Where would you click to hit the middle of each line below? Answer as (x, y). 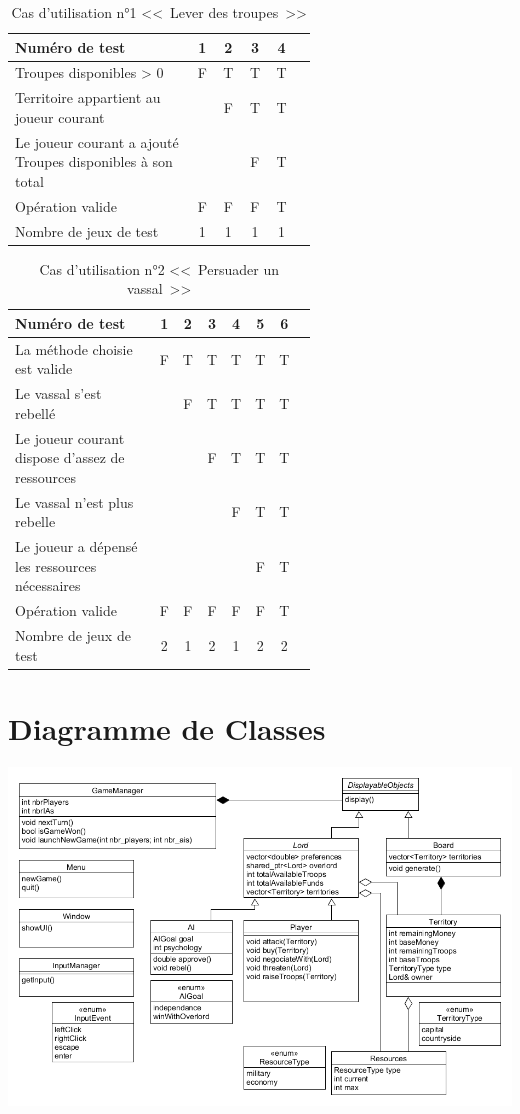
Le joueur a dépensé (76, 546)
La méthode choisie (74, 348)
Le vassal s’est (58, 393)
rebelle (35, 521)
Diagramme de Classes (167, 727)
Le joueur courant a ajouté (97, 141)
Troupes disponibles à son (94, 161)
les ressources (56, 565)
